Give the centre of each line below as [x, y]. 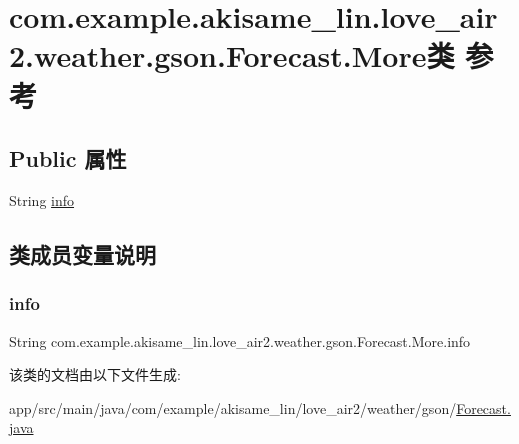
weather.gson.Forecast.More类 [244, 55]
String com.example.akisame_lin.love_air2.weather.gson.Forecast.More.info [240, 340]
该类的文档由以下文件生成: [95, 374]
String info [42, 199]
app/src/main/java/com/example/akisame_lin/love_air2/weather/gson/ [233, 407]
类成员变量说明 [82, 253]
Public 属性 [68, 158]
